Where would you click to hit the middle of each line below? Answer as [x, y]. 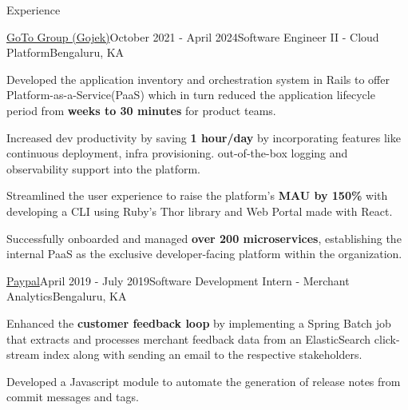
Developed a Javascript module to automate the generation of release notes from [204, 381]
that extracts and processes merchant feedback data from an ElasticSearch [189, 338]
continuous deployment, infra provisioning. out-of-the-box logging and [177, 153]
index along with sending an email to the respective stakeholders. [202, 354]
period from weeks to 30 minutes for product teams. [141, 110]
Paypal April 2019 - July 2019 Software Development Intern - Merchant [178, 280]
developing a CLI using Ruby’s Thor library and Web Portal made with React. [200, 211]
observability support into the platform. [103, 168]
